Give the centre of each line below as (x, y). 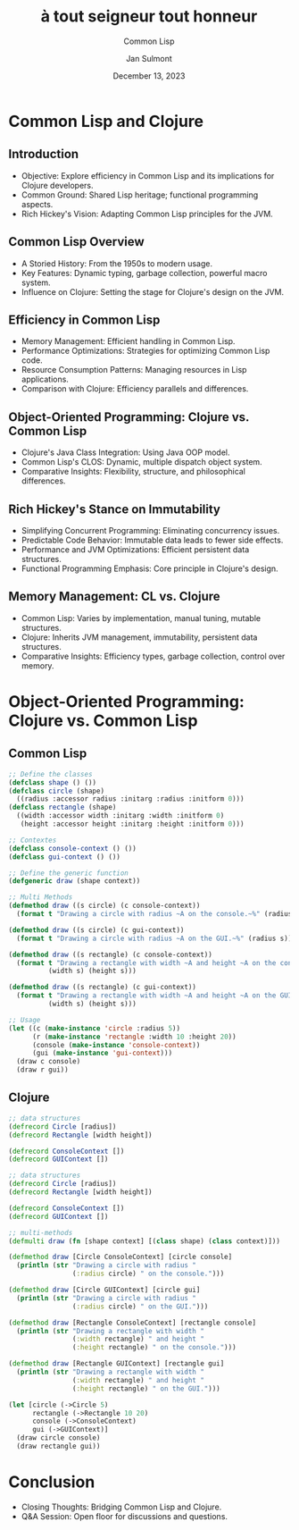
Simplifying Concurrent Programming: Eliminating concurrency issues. (150, 530)
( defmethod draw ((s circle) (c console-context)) (104, 906)
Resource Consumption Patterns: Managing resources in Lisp (134, 370)
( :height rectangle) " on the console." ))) (154, 1348)
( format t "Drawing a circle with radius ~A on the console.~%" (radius (154, 914)
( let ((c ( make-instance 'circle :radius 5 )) (94, 1028)
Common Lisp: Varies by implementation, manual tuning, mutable (141, 618)
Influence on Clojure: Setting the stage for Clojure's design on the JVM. (153, 291)
